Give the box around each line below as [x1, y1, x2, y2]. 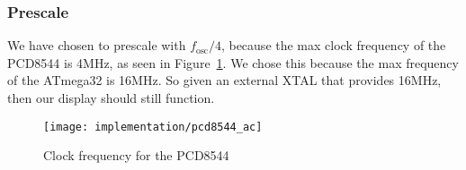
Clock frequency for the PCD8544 [43, 146, 229, 165]
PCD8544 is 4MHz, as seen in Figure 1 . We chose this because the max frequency [7, 53, 459, 72]
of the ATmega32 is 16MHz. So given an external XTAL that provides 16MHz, [7, 71, 442, 89]
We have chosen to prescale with [7, 36, 186, 55]
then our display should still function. [7, 89, 215, 106]
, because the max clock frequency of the [220, 36, 446, 55]
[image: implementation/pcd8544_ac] [43, 120, 263, 133]
